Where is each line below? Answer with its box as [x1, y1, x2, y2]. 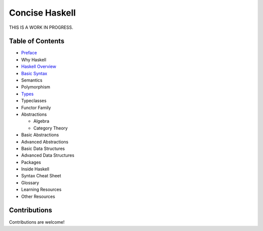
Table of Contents [9, 37, 65, 45]
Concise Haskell [9, 7, 76, 18]
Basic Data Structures [21, 146, 65, 151]
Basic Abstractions [21, 132, 59, 138]
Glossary [21, 180, 39, 186]
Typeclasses [21, 98, 47, 104]
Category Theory [33, 125, 68, 131]
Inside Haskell [21, 166, 50, 172]
